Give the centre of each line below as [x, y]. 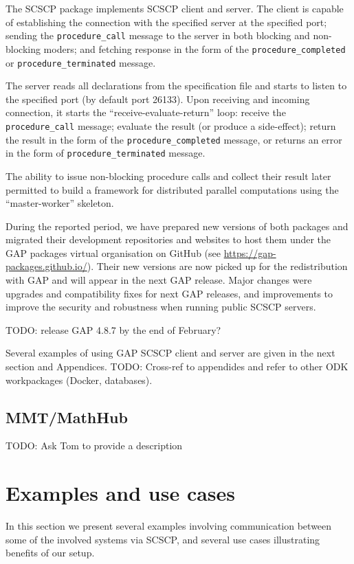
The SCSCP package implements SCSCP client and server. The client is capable [175, 8]
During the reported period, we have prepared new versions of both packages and [177, 226]
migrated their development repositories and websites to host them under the [168, 239]
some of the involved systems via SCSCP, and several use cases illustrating [163, 539]
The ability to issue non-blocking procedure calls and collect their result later [168, 176]
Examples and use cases [121, 493]
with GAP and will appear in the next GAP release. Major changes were [159, 280]
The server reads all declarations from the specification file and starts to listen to [176, 86]
